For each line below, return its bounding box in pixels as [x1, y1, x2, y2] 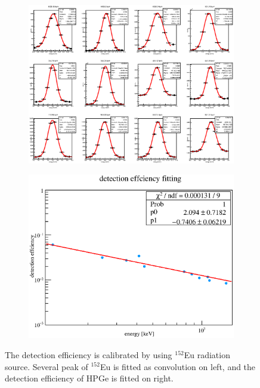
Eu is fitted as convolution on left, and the [100, 360, 256, 372]
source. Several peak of [5, 360, 88, 372]
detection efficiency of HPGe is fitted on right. [5, 372, 174, 384]
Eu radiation [184, 348, 230, 361]
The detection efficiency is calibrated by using [5, 348, 172, 361]
